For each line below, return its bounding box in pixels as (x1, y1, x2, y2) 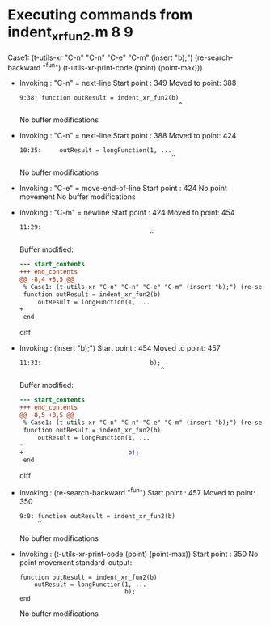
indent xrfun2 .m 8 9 (7, 23, 134, 44)
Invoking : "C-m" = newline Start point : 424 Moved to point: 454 (19, 208, 235, 218)
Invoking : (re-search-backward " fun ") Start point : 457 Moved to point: (19, 487, 255, 497)
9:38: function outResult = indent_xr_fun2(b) (19, 94, 179, 102)
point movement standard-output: (19, 557, 133, 568)
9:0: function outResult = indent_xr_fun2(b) (19, 512, 175, 520)
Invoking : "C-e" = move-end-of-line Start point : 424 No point (19, 184, 228, 193)
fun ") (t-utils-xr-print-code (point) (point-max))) (45, 61, 203, 72)
